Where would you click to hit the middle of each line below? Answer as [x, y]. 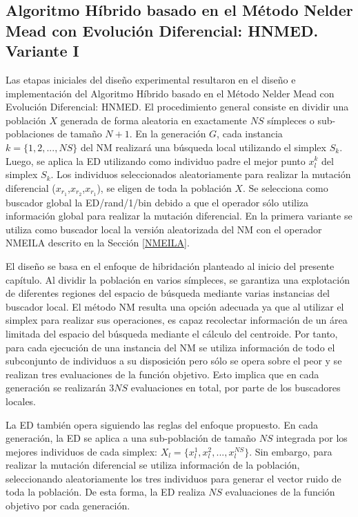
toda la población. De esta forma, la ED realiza [106, 492]
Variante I [42, 51]
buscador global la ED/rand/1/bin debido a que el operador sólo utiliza [157, 202]
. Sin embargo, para [291, 451]
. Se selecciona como [285, 187]
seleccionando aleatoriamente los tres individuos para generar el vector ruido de [173, 478]
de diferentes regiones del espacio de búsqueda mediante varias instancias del [168, 293]
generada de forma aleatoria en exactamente [154, 120]
